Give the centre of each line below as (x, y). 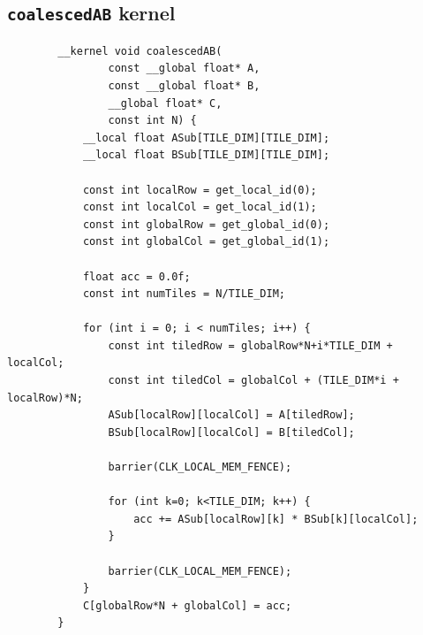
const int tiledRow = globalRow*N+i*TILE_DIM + (250, 345)
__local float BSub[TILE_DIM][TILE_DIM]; (206, 155)
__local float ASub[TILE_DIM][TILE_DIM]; (206, 138)
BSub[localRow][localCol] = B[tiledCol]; (231, 432)
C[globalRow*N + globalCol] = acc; (187, 605)
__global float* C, (165, 103)
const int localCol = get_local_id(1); (200, 207)
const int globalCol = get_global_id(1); (206, 242)
